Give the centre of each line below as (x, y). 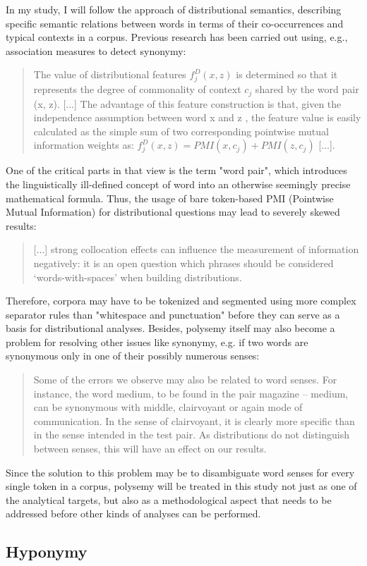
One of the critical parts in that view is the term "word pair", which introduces (176, 170)
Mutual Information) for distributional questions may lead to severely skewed (173, 212)
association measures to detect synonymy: (96, 50)
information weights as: (84, 145)
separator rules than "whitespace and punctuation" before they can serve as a (173, 314)
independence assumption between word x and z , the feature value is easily (197, 117)
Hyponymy (47, 552)
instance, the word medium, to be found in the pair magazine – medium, (191, 393)
